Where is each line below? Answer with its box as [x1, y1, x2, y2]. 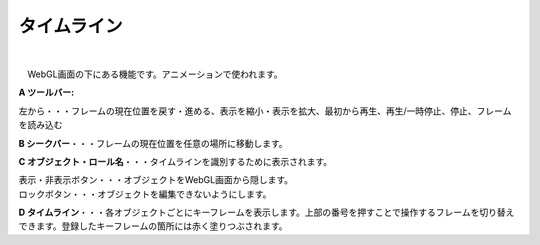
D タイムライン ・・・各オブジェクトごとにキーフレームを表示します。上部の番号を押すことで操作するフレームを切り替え [18, 206, 515, 219]
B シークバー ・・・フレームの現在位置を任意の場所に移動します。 [18, 137, 289, 149]
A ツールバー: [18, 86, 75, 99]
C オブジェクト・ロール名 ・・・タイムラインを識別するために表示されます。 [18, 155, 333, 167]
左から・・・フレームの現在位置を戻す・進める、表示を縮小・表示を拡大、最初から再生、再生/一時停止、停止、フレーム [18, 105, 512, 117]
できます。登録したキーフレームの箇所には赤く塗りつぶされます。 [18, 220, 289, 232]
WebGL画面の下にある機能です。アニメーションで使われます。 [26, 68, 284, 80]
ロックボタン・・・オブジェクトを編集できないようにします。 [18, 188, 272, 200]
